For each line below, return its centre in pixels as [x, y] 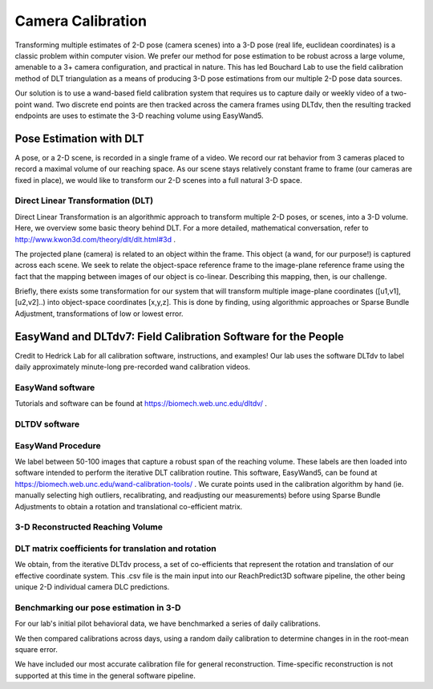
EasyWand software [55, 387]
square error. [36, 649]
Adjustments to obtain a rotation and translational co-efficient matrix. [129, 506]
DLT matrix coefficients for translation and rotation [115, 548]
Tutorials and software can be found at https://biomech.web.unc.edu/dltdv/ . [141, 403]
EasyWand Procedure [58, 445]
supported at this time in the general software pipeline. [105, 675]
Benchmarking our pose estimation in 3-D [98, 607]
